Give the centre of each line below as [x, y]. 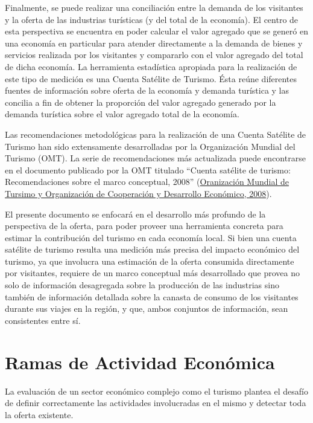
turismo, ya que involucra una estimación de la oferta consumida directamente [150, 261]
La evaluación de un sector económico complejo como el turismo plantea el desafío [156, 391]
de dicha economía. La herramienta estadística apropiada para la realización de [151, 66]
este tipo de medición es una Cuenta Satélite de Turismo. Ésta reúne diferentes [151, 78]
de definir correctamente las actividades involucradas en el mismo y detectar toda [156, 403]
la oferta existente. [39, 414]
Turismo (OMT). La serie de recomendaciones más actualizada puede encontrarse [155, 158]
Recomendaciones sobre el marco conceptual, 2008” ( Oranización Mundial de [147, 182]
